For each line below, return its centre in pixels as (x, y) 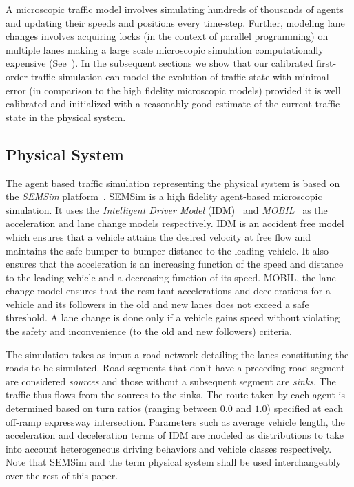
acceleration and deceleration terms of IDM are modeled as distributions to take (175, 435)
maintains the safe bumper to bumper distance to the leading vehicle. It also (167, 250)
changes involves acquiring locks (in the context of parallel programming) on (167, 36)
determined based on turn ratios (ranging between (112, 408)
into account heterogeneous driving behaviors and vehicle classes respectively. (169, 448)
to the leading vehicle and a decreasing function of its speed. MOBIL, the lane (171, 277)
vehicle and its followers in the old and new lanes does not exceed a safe (157, 304)
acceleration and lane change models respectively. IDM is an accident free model (175, 223)
